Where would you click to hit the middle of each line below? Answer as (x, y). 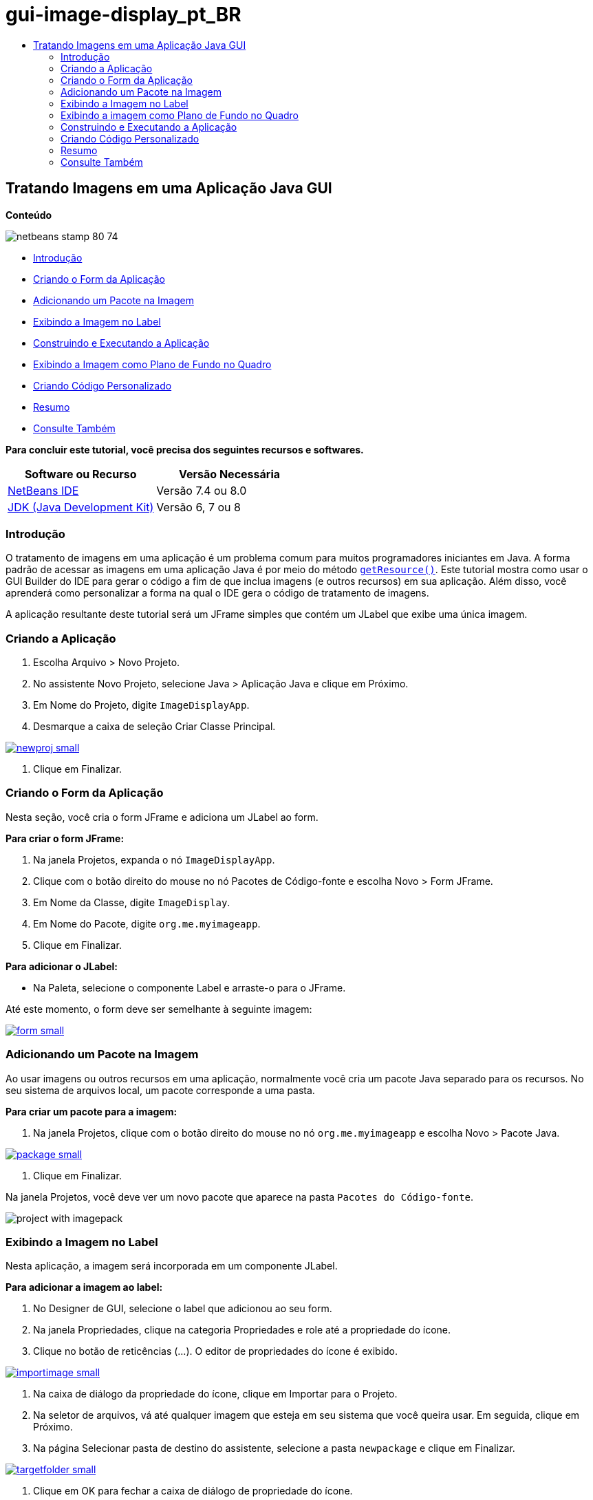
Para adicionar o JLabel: (62, 966)
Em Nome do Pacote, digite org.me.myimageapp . (147, 923)
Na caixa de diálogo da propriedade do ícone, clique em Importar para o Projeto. (215, 1394)
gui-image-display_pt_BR (123, 14)
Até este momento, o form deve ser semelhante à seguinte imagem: (159, 1009)
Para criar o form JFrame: (65, 838)
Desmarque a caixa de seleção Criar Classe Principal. (154, 727)
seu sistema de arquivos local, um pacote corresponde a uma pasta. (160, 1090)
